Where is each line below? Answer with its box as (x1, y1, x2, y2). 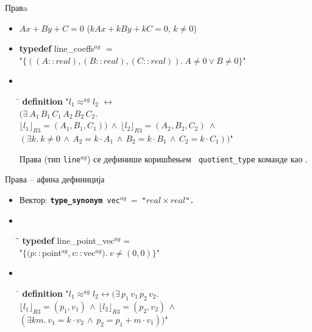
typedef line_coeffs (19, 42, 94, 55)
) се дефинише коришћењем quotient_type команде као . (87, 152, 308, 165)
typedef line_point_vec (22, 234, 115, 247)
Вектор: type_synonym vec (19, 193, 121, 206)
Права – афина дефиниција (5, 173, 105, 185)
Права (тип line (19, 152, 81, 165)
